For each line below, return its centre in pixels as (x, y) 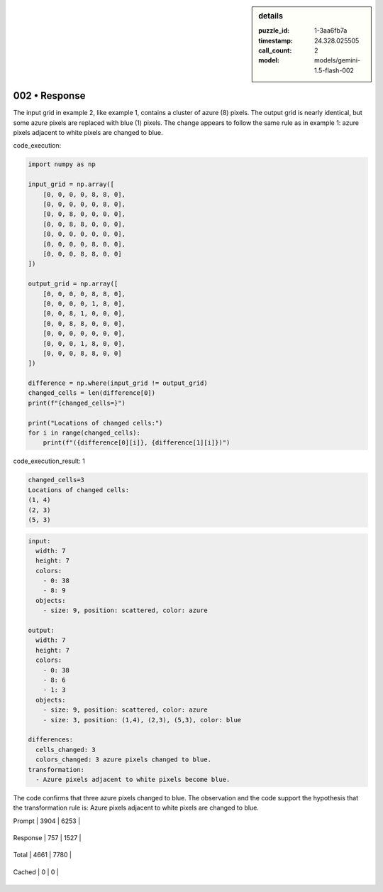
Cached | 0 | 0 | (36, 872)
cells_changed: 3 (66, 750)
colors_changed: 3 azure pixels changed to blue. (124, 760)
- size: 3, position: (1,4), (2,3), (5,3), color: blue (142, 720)
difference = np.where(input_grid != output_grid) (118, 383)
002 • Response (49, 96)
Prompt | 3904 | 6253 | (47, 821)
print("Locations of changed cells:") (95, 423)
